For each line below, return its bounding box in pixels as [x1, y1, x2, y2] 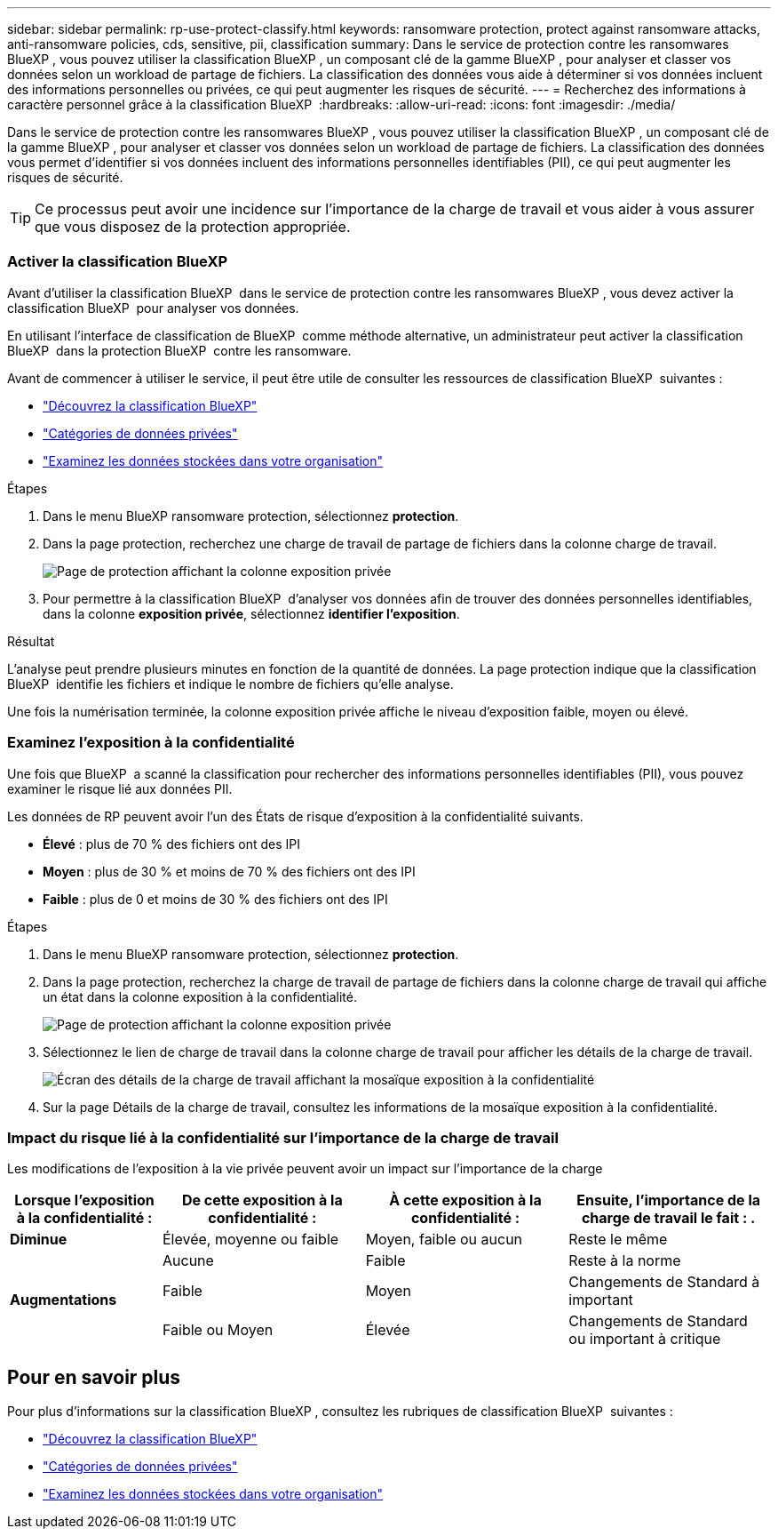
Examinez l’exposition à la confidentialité [7, 733, 295, 752]
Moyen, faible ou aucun [365, 1230, 523, 1249]
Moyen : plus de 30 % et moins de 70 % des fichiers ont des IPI [43, 863, 416, 879]
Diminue [10, 1230, 67, 1249]
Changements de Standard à [568, 1273, 760, 1292]
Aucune [163, 1252, 214, 1270]
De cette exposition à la [181, 1191, 343, 1210]
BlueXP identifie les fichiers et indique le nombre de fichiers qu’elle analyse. [7, 676, 454, 692]
